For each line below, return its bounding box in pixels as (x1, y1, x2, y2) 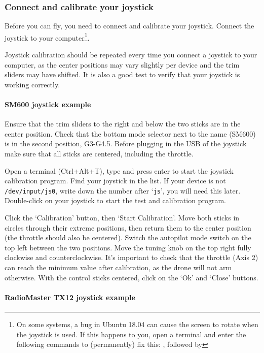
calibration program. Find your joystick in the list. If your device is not (5, 175, 226, 186)
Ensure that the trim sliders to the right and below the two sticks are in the (5, 118, 241, 129)
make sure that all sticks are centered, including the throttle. (5, 148, 194, 159)
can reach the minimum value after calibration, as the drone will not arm (5, 262, 232, 273)
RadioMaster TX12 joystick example (5, 292, 135, 302)
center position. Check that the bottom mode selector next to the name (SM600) (5, 128, 256, 139)
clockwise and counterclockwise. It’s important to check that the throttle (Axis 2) (5, 252, 258, 263)
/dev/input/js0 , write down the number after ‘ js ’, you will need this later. (5, 185, 241, 196)
